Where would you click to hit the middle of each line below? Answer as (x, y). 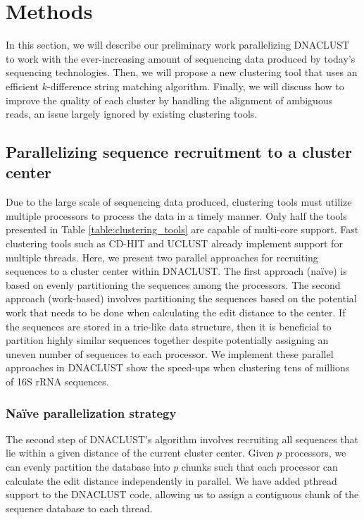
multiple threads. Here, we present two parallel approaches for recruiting (162, 257)
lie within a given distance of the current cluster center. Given (140, 453)
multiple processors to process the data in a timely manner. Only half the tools (176, 215)
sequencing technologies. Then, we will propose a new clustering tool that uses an (182, 72)
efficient (23, 86)
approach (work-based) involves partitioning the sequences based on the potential (181, 298)
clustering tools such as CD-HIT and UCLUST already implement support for (174, 243)
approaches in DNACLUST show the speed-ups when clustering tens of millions (178, 367)
